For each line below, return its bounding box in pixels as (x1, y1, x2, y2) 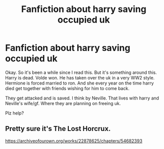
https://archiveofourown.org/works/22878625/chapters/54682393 (5, 137, 143, 143)
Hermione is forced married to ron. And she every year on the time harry (5, 80, 154, 86)
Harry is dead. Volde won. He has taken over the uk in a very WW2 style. (5, 74, 155, 80)
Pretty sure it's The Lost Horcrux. (5, 124, 111, 133)
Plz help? (5, 110, 24, 116)
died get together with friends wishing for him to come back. (5, 85, 130, 91)
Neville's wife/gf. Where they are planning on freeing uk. (5, 100, 121, 106)
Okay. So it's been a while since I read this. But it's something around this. (5, 69, 157, 75)
